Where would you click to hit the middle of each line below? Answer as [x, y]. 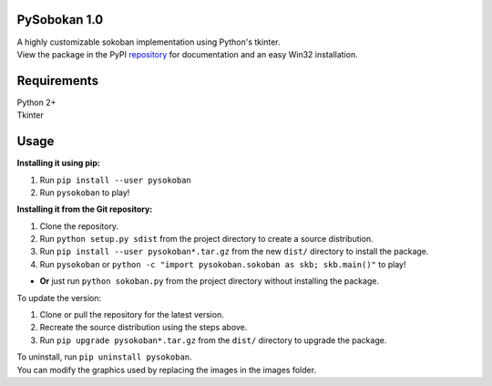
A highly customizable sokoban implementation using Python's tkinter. [149, 42]
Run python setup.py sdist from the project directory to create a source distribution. [206, 239]
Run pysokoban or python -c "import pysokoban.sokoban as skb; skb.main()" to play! [223, 264]
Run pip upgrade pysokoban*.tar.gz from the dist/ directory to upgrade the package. [213, 340]
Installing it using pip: [58, 163]
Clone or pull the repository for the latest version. [132, 315]
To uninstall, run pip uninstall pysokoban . [104, 357]
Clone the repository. [79, 226]
